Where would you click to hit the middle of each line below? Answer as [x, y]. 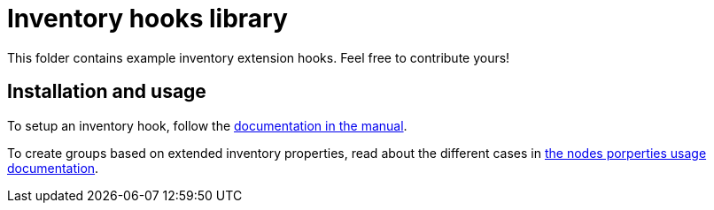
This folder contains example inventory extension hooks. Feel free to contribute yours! [259, 57]
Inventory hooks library [147, 19]
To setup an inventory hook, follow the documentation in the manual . [207, 125]
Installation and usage [107, 92]
